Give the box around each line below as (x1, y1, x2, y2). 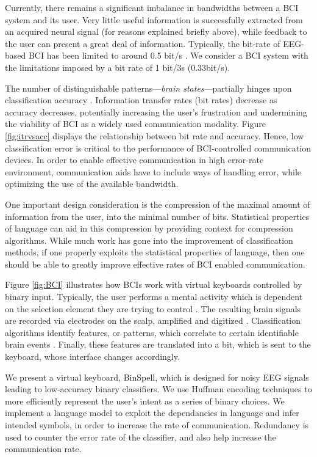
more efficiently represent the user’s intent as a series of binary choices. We (5, 394, 285, 407)
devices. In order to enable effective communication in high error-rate (5, 153, 264, 166)
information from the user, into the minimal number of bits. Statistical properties (5, 210, 310, 222)
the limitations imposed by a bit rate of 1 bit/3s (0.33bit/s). (5, 60, 230, 73)
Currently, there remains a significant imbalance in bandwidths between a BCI (5, 1, 299, 13)
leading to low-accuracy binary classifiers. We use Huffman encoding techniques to (5, 382, 312, 395)
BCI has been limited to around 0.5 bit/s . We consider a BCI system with (28, 49, 308, 62)
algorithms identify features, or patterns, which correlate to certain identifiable (5, 326, 299, 338)
